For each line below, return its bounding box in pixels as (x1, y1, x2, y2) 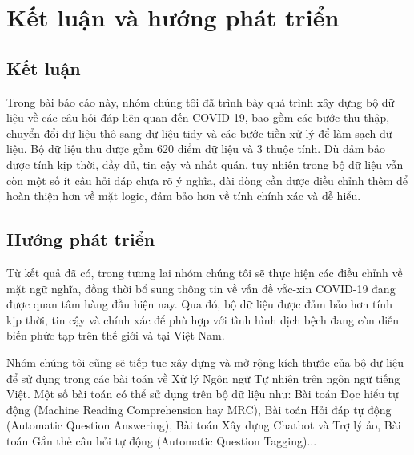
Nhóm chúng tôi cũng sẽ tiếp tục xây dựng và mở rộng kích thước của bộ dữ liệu (6, 353, 404, 370)
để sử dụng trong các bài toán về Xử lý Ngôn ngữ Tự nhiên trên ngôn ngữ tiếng (6, 369, 400, 386)
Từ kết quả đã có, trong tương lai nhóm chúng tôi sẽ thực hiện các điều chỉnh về (6, 264, 403, 280)
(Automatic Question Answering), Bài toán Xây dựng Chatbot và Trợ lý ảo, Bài (6, 417, 401, 433)
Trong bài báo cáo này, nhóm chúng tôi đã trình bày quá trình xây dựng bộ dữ (6, 93, 395, 110)
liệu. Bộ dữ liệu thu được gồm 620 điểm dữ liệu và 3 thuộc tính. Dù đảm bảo (6, 140, 385, 157)
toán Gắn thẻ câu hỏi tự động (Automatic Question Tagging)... (6, 432, 317, 449)
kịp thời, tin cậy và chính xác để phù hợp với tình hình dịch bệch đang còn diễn (6, 311, 400, 328)
